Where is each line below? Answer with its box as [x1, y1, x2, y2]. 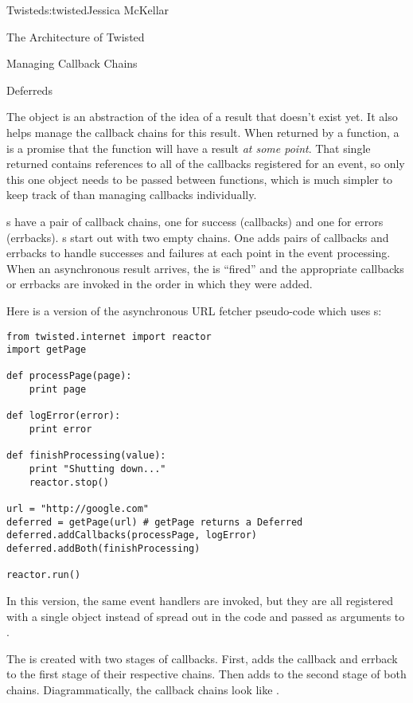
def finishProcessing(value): [6, 450, 166, 462]
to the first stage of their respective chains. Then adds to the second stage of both [6, 666, 407, 682]
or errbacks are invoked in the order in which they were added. [6, 275, 313, 292]
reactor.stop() [29, 476, 109, 488]
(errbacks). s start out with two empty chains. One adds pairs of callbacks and [6, 228, 389, 245]
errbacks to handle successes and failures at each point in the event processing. [6, 244, 391, 261]
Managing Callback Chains [6, 55, 138, 72]
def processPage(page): [6, 370, 132, 382]
